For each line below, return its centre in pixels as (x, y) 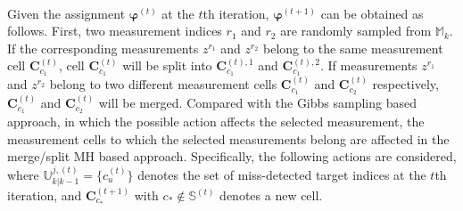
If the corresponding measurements (103, 48)
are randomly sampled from (356, 31)
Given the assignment (66, 13)
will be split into (167, 65)
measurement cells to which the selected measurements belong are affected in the (228, 138)
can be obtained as (372, 13)
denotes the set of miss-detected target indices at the (282, 174)
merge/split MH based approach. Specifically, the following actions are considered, (232, 156)
